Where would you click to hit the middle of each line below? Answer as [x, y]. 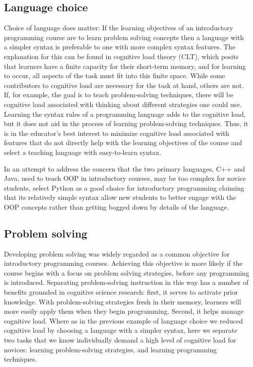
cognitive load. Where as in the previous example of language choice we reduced [124, 320]
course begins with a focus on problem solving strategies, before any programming [127, 272]
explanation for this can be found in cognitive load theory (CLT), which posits [121, 56]
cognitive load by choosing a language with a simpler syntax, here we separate [121, 330]
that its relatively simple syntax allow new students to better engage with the [120, 197]
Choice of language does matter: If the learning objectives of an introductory [119, 28]
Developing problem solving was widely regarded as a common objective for [117, 253]
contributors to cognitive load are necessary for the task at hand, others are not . [124, 85]
